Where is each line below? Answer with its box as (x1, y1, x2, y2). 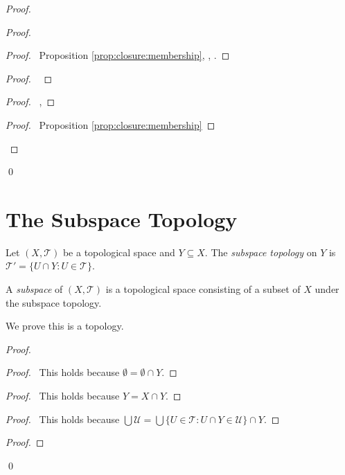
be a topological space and (62, 244, 175, 259)
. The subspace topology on (204, 244, 317, 259)
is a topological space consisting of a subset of (105, 282, 301, 296)
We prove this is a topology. (6, 319, 124, 333)
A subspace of (6, 282, 63, 296)
